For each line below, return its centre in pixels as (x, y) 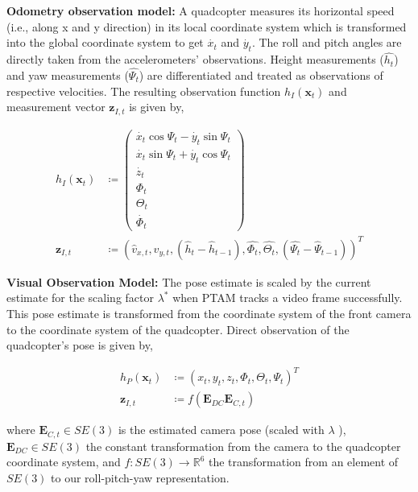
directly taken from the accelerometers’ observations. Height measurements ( (195, 59)
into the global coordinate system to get (105, 42)
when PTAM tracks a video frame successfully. (288, 298)
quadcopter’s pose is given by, (80, 345)
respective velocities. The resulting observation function (144, 91)
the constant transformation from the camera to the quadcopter (243, 446)
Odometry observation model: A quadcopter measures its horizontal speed (201, 10)
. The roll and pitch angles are (327, 42)
